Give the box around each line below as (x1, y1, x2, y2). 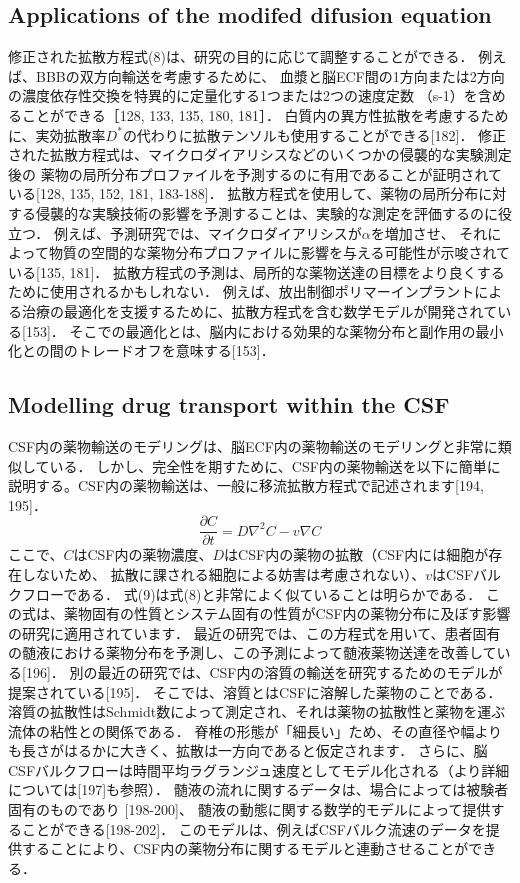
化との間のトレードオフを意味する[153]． (8, 340, 275, 361)
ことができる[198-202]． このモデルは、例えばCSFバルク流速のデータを (21, 818, 486, 839)
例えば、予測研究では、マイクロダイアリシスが (53, 222, 362, 243)
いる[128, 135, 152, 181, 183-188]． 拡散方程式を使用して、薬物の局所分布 (8, 183, 479, 204)
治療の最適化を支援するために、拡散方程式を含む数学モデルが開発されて (21, 300, 498, 321)
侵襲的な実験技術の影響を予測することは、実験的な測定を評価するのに (35, 202, 498, 223)
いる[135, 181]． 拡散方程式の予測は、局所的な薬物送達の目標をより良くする (8, 261, 505, 282)
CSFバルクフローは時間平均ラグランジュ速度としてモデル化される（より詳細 (8, 759, 510, 780)
